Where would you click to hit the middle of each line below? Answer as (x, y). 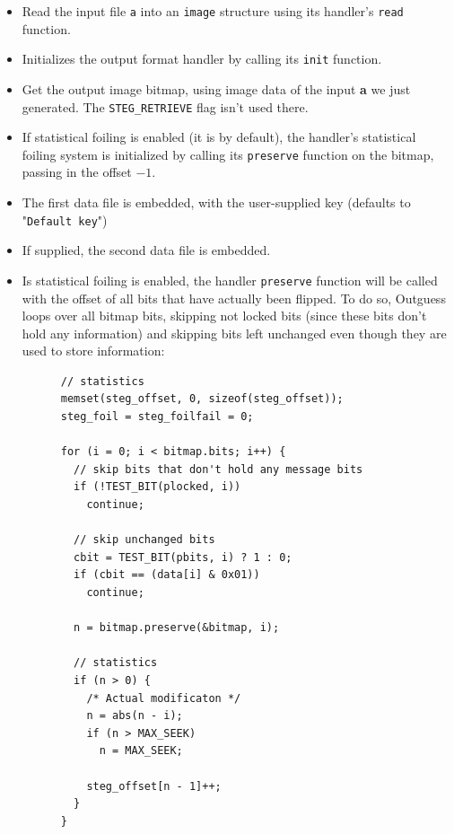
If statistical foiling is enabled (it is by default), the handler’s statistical (219, 137)
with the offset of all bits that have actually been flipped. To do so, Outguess (234, 298)
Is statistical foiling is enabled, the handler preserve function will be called (230, 280)
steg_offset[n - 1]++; (154, 786)
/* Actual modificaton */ (164, 698)
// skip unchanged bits (144, 540)
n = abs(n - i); (135, 716)
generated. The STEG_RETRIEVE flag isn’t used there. (165, 106)
